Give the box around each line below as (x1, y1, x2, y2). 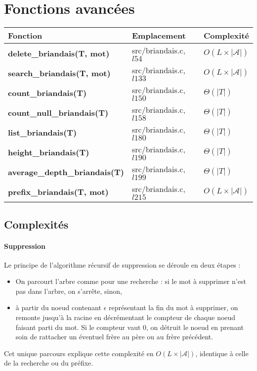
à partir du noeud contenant (15, 302, 101, 313)
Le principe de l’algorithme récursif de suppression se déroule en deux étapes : (4, 259, 241, 270)
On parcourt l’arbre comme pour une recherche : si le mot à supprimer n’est (15, 276, 246, 286)
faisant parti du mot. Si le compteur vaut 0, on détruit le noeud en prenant (15, 322, 244, 332)
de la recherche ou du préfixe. (4, 358, 93, 368)
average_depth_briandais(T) (8, 166, 125, 178)
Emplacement (132, 30, 186, 42)
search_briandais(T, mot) (8, 67, 111, 79)
